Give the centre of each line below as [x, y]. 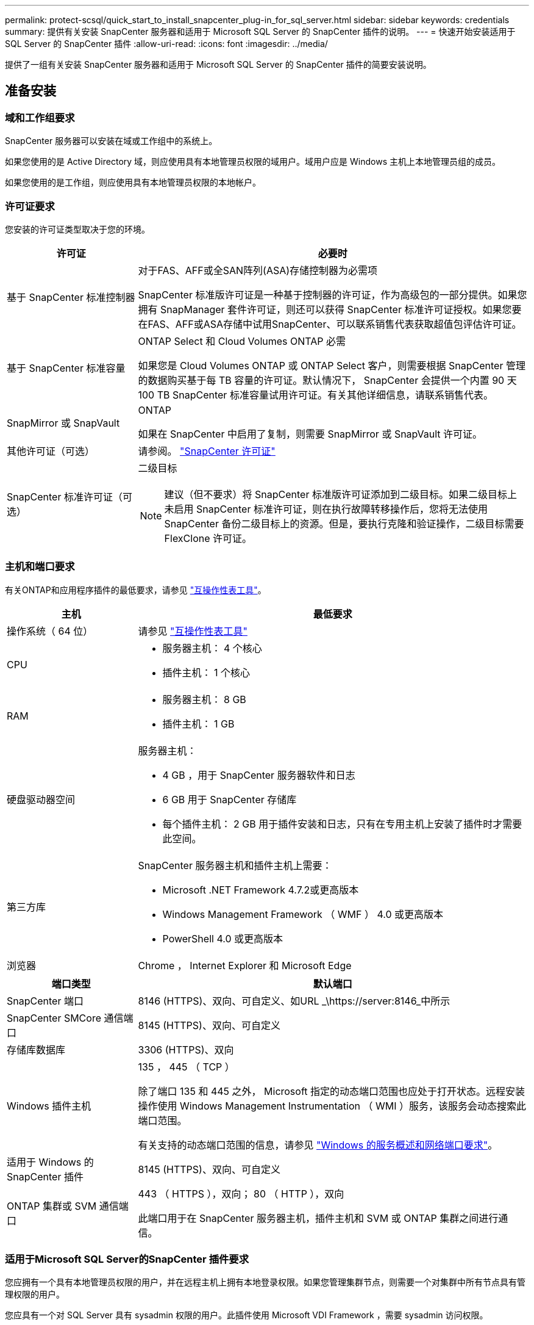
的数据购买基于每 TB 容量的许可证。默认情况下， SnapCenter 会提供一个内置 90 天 [327, 380]
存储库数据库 [36, 1049]
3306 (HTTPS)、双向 [186, 1049]
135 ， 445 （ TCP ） [186, 1067]
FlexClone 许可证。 [208, 538]
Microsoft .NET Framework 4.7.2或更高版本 [261, 890]
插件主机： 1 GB [198, 724]
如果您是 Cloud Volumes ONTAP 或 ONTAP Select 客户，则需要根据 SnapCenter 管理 [332, 365]
